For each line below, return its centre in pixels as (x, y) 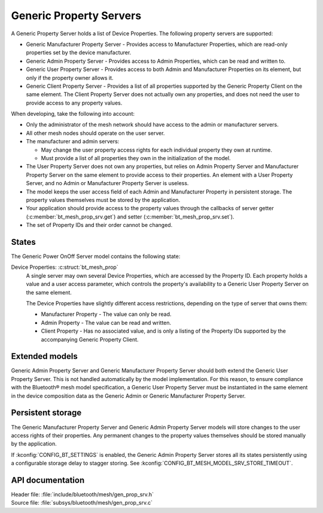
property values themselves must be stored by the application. (103, 199)
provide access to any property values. (74, 103)
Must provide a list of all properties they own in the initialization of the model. (136, 158)
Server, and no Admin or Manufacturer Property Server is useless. (107, 183)
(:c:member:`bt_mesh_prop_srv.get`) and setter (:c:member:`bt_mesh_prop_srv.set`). (130, 216)
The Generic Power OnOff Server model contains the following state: (96, 256)
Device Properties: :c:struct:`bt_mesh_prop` (65, 267)
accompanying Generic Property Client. (90, 339)
